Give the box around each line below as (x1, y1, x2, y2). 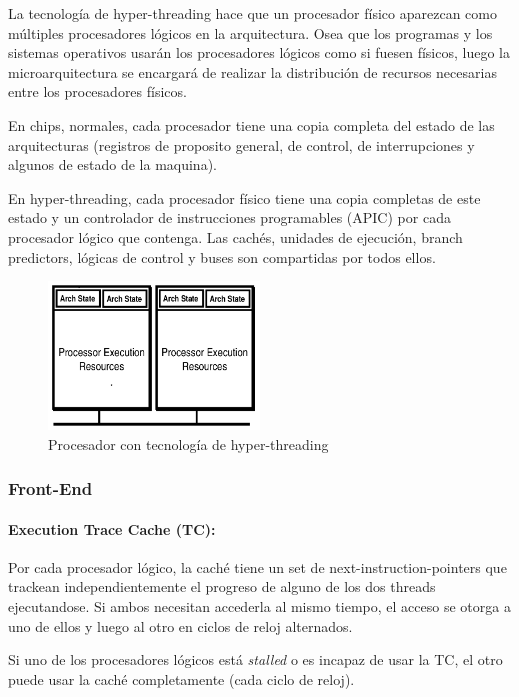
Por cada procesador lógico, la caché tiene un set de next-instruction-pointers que (8, 556, 507, 577)
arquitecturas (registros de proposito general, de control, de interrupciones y (8, 134, 475, 155)
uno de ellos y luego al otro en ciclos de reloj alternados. (8, 615, 353, 636)
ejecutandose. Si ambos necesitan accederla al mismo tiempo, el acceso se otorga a (8, 595, 511, 616)
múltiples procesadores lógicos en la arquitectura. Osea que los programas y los (8, 22, 493, 43)
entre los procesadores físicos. (8, 81, 187, 102)
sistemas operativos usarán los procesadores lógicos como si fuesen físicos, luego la (8, 42, 510, 63)
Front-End (8, 476, 93, 501)
